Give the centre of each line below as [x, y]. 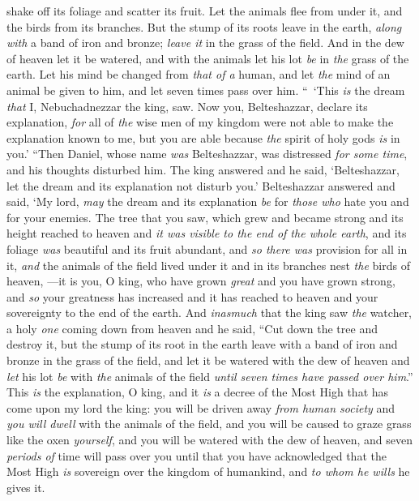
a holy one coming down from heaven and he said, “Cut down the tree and [192, 328]
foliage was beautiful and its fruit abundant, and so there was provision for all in [207, 248]
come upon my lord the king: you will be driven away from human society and [201, 407]
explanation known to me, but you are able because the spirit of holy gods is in [203, 137]
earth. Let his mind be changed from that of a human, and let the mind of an [199, 74]
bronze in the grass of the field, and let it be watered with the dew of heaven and [208, 360]
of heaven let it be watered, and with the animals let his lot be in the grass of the [208, 58]
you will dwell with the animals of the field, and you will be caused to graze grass [209, 424]
